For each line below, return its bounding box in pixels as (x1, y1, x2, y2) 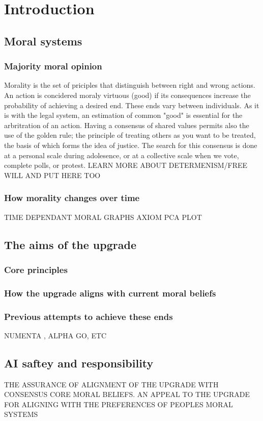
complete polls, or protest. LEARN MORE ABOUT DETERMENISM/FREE (4, 160, 248, 170)
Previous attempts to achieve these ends (4, 310, 173, 323)
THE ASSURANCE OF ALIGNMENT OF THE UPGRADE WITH (4, 379, 219, 389)
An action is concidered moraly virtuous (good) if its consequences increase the (4, 89, 251, 100)
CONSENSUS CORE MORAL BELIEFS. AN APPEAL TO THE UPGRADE (4, 389, 250, 400)
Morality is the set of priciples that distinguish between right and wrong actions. (4, 80, 255, 90)
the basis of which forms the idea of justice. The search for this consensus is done (4, 139, 257, 150)
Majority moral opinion (4, 60, 102, 72)
